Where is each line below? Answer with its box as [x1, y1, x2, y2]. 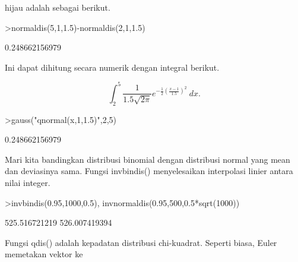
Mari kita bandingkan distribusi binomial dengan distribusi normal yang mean [5, 153, 290, 165]
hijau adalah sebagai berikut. [5, 1, 110, 13]
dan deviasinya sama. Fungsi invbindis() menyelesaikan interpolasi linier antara [5, 165, 293, 177]
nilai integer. [5, 176, 50, 189]
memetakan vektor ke [5, 248, 83, 260]
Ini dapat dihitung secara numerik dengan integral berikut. [5, 61, 220, 73]
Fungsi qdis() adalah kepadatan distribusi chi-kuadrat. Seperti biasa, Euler [5, 236, 277, 248]
